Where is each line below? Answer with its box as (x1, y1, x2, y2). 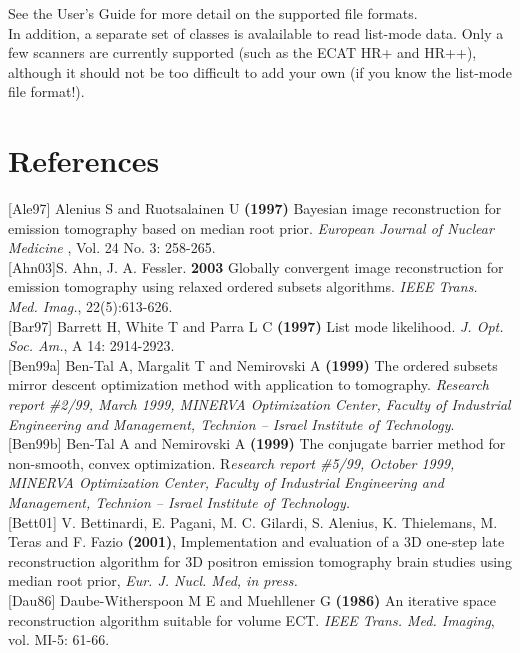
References (8, 140, 160, 181)
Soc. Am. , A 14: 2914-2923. (8, 335, 175, 356)
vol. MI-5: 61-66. (8, 629, 110, 650)
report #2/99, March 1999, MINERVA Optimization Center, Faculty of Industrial (8, 394, 511, 415)
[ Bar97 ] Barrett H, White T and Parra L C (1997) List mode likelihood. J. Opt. (8, 315, 504, 336)
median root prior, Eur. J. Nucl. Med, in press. (8, 570, 298, 591)
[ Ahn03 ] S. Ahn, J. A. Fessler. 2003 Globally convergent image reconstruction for (8, 256, 504, 277)
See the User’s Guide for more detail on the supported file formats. (8, 3, 418, 23)
